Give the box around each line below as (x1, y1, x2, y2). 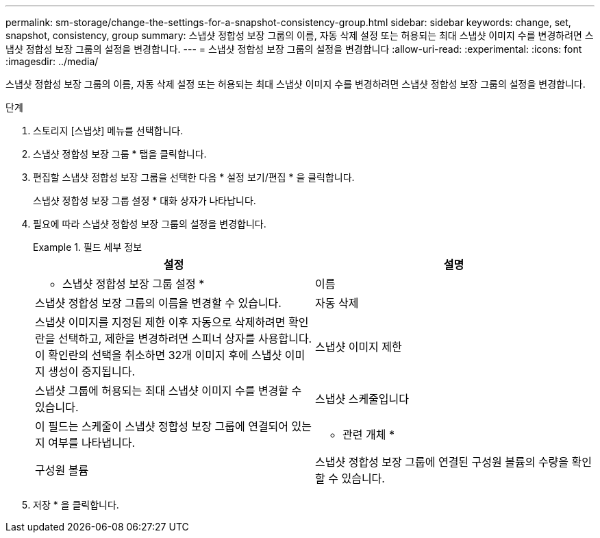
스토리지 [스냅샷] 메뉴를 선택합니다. (33, 125, 184, 136)
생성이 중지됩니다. (48, 365, 136, 378)
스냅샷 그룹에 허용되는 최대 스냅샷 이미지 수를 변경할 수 (35, 384, 302, 398)
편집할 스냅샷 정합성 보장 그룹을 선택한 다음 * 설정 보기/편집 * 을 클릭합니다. (33, 171, 355, 183)
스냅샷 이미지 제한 (315, 340, 402, 354)
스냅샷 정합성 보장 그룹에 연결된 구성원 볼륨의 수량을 (315, 455, 569, 469)
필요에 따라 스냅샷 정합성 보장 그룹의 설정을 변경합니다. (33, 218, 266, 230)
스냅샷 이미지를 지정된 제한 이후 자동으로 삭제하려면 (35, 315, 286, 329)
